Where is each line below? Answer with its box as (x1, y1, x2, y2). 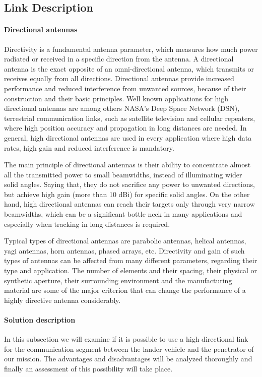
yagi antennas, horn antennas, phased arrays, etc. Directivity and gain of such (4, 245, 245, 256)
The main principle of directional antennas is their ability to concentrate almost (4, 159, 251, 170)
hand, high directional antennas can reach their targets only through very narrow (4, 199, 255, 209)
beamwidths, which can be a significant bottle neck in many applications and (4, 209, 242, 219)
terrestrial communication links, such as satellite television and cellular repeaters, (4, 112, 255, 123)
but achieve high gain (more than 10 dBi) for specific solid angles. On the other (4, 188, 250, 199)
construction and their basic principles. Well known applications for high (4, 93, 229, 103)
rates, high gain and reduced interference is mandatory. (4, 142, 174, 153)
